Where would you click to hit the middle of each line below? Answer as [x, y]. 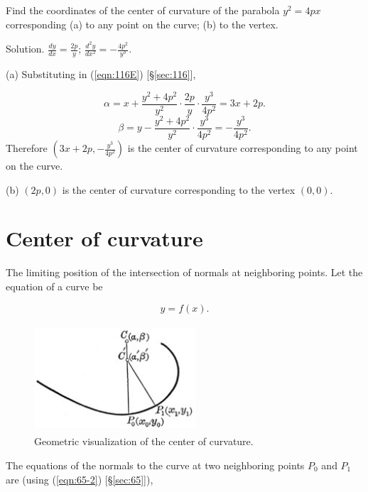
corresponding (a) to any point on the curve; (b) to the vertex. [142, 24]
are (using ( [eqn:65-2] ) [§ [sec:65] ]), [80, 479]
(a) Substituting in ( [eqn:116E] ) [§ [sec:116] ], [101, 74]
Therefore [27, 148]
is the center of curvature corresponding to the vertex [179, 189]
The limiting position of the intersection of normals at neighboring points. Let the [184, 272]
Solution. [25, 49]
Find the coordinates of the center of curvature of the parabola [143, 10]
